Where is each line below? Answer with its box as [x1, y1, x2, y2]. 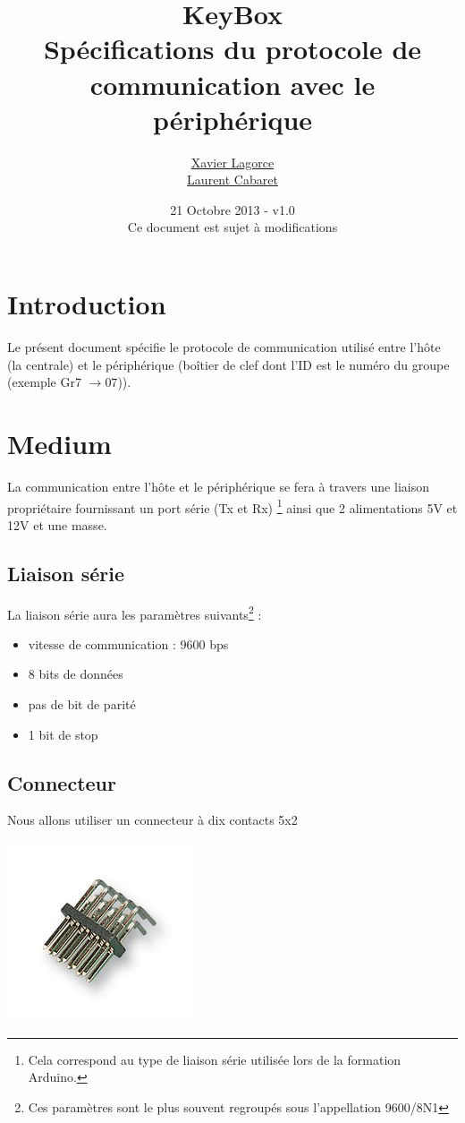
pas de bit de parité [28, 694, 136, 713]
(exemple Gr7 [7, 373, 81, 391]
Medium [7, 424, 112, 461]
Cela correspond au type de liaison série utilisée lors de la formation [28, 1050, 402, 1068]
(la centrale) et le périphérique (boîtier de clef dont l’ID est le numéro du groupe [7, 355, 450, 373]
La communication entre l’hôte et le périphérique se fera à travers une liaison [7, 476, 429, 495]
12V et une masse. [7, 515, 107, 534]
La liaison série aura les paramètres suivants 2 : [7, 602, 262, 623]
